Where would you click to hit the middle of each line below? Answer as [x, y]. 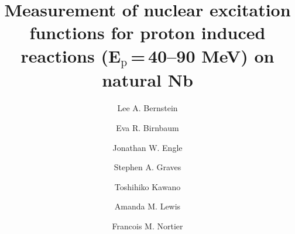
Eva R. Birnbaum [147, 128]
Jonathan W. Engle [147, 147]
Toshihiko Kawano [147, 186]
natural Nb [147, 80]
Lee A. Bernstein [147, 108]
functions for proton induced [147, 32]
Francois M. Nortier [147, 226]
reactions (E [71, 55]
